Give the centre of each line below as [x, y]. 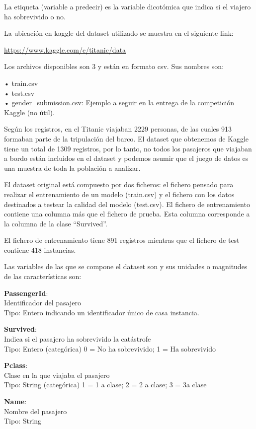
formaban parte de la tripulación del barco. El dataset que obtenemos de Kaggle [127, 138]
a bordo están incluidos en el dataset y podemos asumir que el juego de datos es [126, 158]
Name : [15, 401]
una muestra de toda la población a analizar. [72, 168]
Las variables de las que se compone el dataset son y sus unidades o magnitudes [126, 266]
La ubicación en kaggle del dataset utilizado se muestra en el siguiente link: [119, 33]
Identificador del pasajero [43, 303]
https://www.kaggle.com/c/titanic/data [65, 49]
